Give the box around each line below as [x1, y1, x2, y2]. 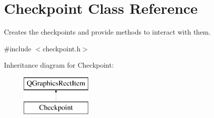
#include [4, 43, 32, 53]
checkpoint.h [42, 43, 81, 53]
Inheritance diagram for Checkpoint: [4, 60, 114, 70]
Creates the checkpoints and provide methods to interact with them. [4, 27, 211, 37]
